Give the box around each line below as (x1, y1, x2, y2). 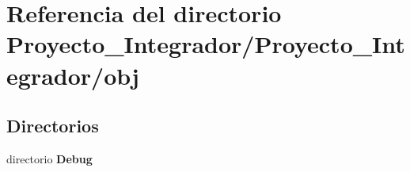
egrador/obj (6, 59, 139, 91)
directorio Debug (6, 150, 93, 166)
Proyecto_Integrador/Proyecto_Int (6, 28, 405, 60)
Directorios (6, 113, 99, 138)
